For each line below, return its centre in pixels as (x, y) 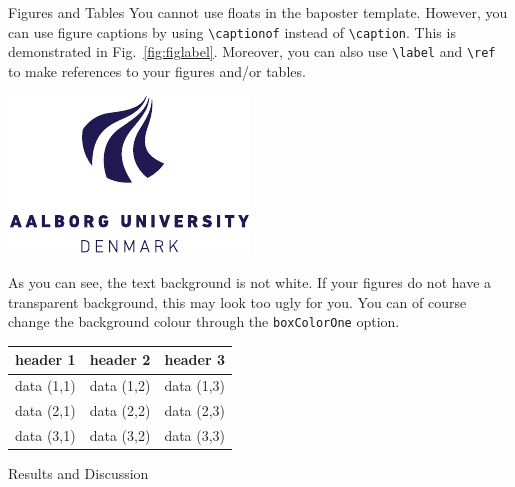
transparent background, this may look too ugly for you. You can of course (237, 301)
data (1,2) (120, 385)
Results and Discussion (78, 473)
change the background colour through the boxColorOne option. (204, 321)
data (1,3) (195, 385)
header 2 (120, 359)
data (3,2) (120, 434)
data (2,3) (195, 410)
